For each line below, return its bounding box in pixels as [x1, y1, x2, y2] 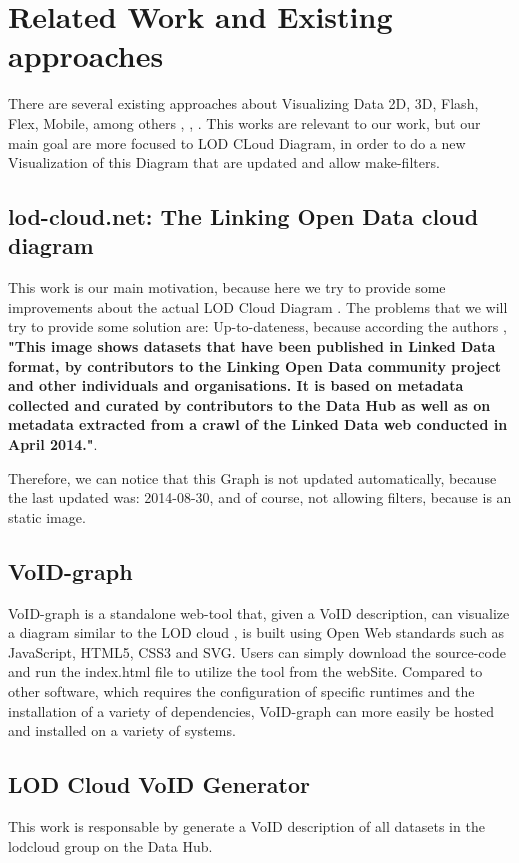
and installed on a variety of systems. [8, 720, 236, 741]
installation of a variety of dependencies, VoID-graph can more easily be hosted [8, 700, 494, 721]
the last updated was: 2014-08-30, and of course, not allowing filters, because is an [8, 487, 512, 508]
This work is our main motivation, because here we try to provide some [8, 277, 446, 298]
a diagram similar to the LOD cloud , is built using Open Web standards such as [8, 622, 505, 643]
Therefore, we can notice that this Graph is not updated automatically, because [8, 467, 497, 488]
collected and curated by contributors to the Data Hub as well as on [8, 394, 491, 415]
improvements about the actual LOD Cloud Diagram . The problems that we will [8, 296, 508, 317]
